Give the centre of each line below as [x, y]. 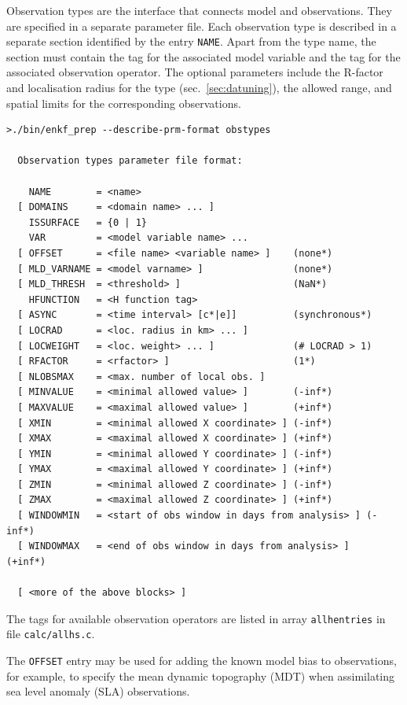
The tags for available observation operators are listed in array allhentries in [196, 618]
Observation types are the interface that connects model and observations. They [199, 10]
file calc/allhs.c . [51, 634]
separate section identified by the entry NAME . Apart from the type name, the [191, 41]
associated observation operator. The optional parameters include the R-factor [195, 72]
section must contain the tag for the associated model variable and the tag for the [203, 56]
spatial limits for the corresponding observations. [124, 103]
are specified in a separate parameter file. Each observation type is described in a [202, 26]
